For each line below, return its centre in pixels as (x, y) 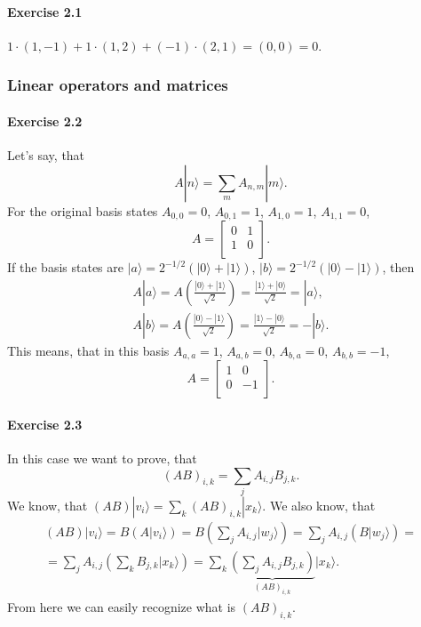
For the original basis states (83, 210)
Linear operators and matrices (118, 85)
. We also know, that (319, 505)
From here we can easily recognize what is (122, 607)
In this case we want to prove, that (102, 458)
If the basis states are (65, 267)
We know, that (48, 505)
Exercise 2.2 (45, 121)
